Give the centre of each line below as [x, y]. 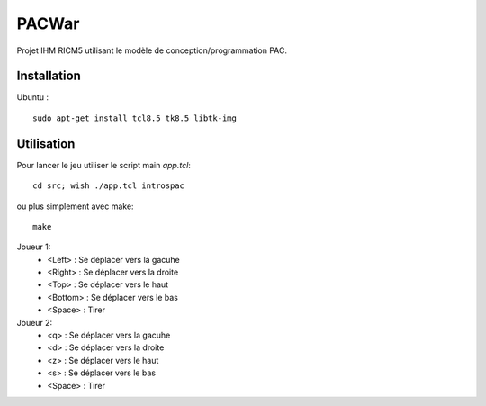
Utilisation [46, 144]
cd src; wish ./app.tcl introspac [108, 186]
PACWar [48, 23]
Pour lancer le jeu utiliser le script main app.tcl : [103, 165]
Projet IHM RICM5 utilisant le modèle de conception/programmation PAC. [152, 50]
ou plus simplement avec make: [75, 206]
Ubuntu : [33, 97]
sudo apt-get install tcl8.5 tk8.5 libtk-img [135, 118]
